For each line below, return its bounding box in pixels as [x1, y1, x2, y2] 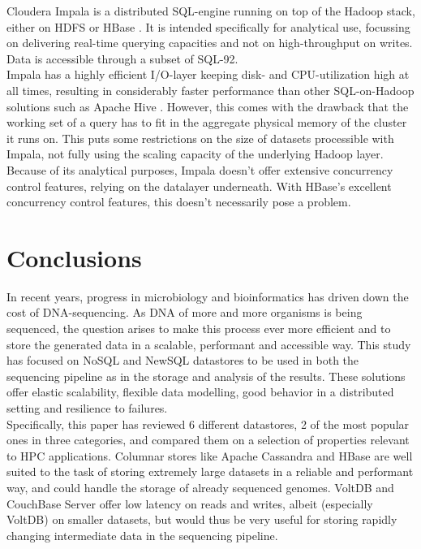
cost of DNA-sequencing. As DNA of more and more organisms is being [6, 304, 363, 321]
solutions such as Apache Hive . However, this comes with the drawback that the [6, 97, 409, 115]
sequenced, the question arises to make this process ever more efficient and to [6, 320, 391, 337]
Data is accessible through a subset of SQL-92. [6, 50, 238, 67]
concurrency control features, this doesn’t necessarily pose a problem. [6, 193, 351, 210]
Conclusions [6, 240, 142, 274]
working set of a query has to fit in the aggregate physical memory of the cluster [6, 114, 407, 131]
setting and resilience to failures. [6, 400, 168, 416]
